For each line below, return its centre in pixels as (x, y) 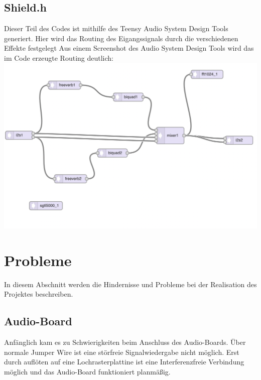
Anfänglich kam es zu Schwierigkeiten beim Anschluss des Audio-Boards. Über (125, 342)
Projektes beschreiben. (39, 294)
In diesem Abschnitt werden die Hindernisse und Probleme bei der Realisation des (130, 284)
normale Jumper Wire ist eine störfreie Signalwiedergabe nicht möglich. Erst (122, 352)
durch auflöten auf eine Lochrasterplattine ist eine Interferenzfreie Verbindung (124, 362)
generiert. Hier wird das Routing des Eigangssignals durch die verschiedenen (121, 38)
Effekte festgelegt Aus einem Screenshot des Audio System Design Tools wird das (129, 48)
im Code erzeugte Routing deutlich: (59, 57)
